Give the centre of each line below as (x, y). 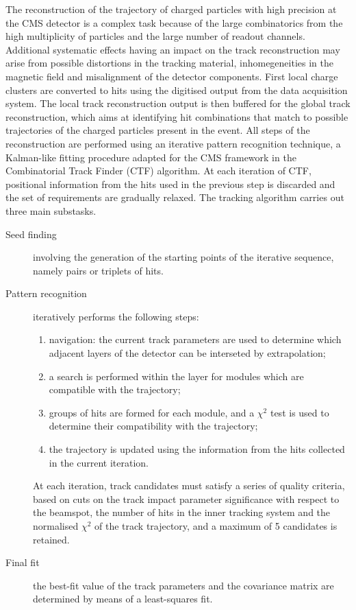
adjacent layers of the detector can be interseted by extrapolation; (187, 353)
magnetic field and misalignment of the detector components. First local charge (172, 76)
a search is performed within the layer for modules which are (176, 376)
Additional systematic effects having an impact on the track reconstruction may (173, 49)
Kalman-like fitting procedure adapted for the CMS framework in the (151, 157)
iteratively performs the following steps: (116, 316)
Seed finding (31, 234)
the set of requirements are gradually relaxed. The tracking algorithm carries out (175, 197)
